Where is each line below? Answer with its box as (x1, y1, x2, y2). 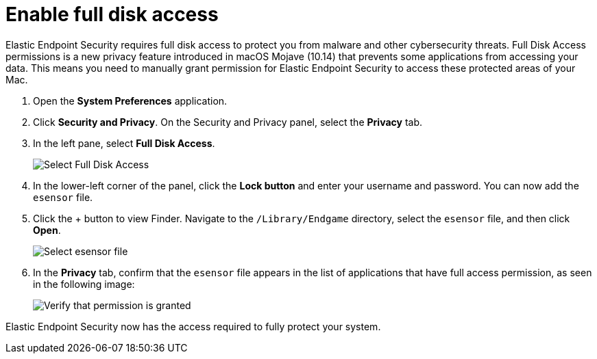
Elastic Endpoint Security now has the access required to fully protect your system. (5, 320, 381, 332)
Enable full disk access (5, 3, 219, 26)
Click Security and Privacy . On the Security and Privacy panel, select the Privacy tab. (33, 116, 422, 128)
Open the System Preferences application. (33, 94, 228, 107)
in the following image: (33, 278, 135, 290)
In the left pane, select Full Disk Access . (33, 137, 215, 149)
